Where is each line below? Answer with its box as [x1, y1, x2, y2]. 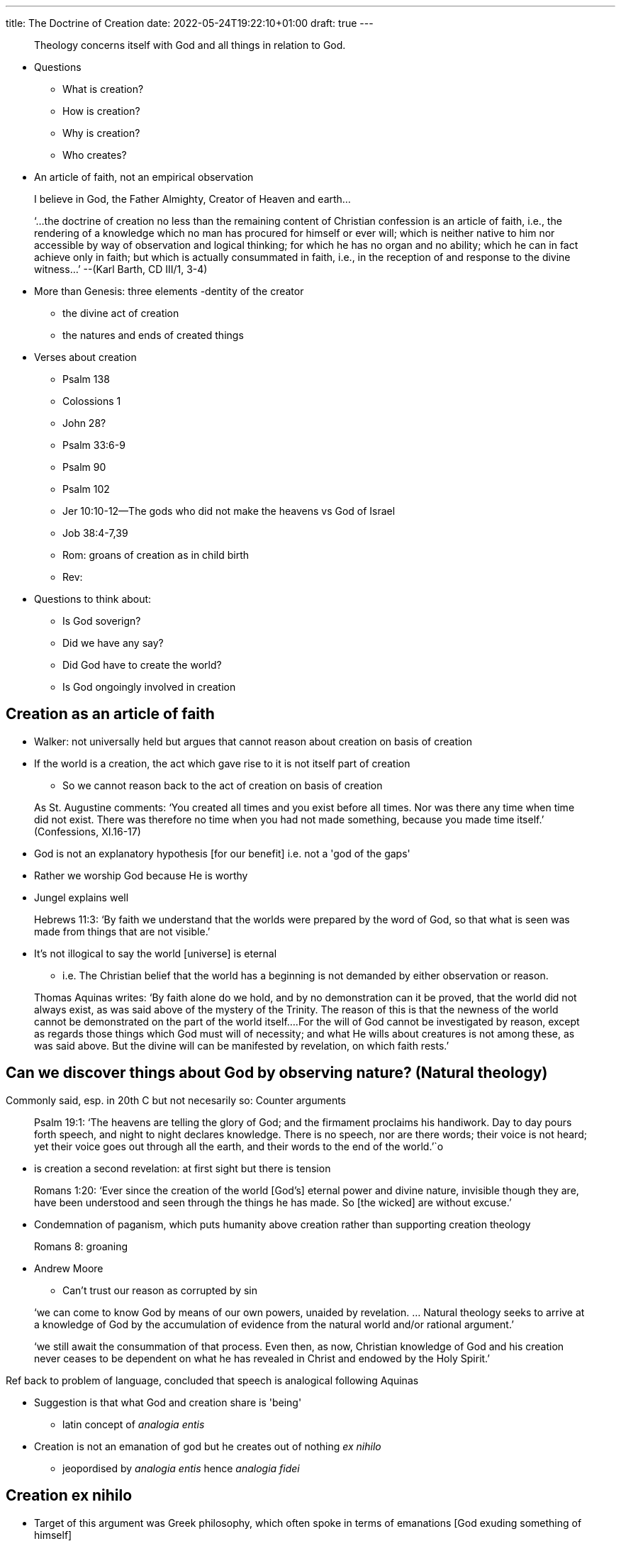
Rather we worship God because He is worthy [34, 869, 248, 882]
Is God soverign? [62, 615, 141, 627]
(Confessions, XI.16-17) [34, 825, 141, 838]
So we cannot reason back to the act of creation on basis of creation [62, 779, 383, 791]
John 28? [62, 417, 106, 429]
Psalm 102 [62, 483, 110, 495]
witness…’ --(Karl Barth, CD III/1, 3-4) [34, 263, 208, 275]
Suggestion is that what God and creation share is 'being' [34, 1396, 302, 1408]
